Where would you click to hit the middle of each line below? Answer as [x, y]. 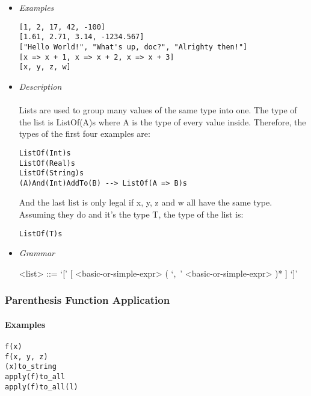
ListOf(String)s [51, 173]
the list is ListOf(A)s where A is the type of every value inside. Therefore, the [162, 121]
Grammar [37, 253]
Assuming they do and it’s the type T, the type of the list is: [131, 214]
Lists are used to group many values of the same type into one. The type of [158, 110]
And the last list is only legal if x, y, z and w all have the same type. [146, 202]
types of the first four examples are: [85, 134]
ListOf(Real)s [47, 163]
